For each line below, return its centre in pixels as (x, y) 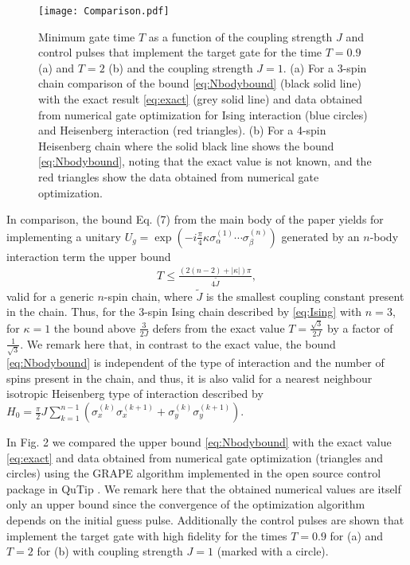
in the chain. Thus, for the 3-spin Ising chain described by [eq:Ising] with (184, 312)
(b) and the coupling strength (181, 67)
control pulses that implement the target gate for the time (180, 52)
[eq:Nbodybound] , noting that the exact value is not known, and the (205, 161)
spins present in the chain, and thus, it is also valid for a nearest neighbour (189, 378)
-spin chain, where (148, 296)
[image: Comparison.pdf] (104, 11)
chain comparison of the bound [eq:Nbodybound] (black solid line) (200, 83)
